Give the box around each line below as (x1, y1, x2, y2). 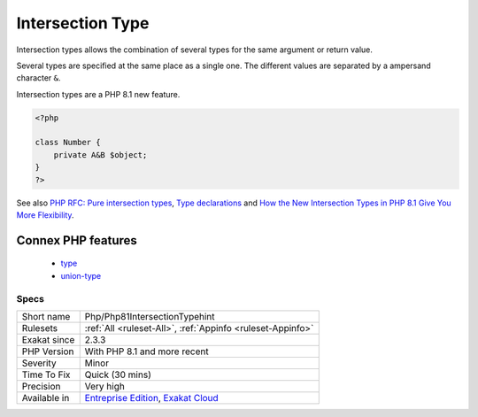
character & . (16, 73, 61, 83)
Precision (21, 380, 61, 392)
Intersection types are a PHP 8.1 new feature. (16, 89, 181, 99)
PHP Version (21, 345, 74, 358)
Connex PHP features (16, 233, 137, 248)
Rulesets (21, 321, 58, 334)
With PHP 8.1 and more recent (84, 345, 209, 358)
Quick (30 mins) (84, 368, 152, 381)
